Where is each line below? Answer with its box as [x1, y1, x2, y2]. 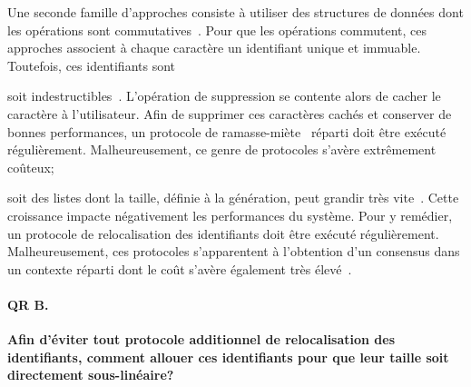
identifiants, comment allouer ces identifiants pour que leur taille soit [7, 347, 449, 366]
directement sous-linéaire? [7, 365, 174, 384]
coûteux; [7, 157, 54, 176]
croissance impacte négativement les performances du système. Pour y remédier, [7, 205, 453, 224]
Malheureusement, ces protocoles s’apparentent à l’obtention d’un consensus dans [7, 242, 460, 261]
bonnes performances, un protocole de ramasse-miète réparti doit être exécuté [7, 122, 446, 141]
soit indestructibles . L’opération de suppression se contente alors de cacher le [7, 86, 441, 105]
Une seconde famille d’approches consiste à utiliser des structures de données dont [7, 3, 464, 21]
